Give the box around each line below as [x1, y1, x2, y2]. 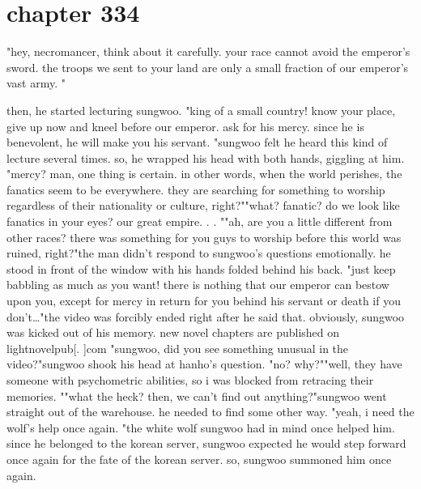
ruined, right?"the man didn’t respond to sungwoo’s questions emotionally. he [6, 244, 391, 262]
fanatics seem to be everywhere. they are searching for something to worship [6, 181, 385, 198]
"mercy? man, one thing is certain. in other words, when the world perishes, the [6, 165, 402, 182]
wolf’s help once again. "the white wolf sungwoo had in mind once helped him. [6, 419, 395, 436]
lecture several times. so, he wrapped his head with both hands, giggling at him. [6, 149, 405, 166]
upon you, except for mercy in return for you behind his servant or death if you [6, 292, 401, 309]
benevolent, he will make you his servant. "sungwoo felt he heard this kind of [6, 134, 388, 151]
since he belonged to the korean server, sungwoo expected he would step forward [6, 435, 406, 452]
